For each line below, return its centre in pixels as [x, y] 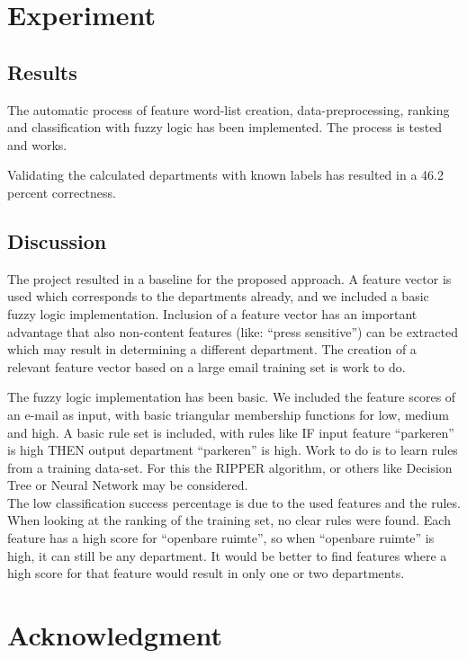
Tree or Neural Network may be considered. [128, 485]
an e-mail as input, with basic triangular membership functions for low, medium [228, 414]
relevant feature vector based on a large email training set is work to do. [207, 366]
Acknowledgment [115, 635]
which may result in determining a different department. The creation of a [212, 349]
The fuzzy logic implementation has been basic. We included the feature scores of [232, 397]
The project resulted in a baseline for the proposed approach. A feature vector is [229, 278]
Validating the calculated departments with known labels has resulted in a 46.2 [225, 175]
